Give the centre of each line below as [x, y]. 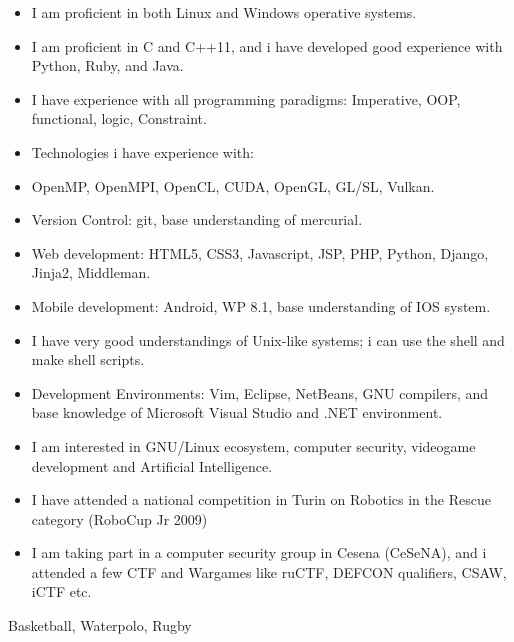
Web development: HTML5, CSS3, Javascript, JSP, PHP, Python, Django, [260, 252]
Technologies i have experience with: [142, 151]
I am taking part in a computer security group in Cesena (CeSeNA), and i [259, 552]
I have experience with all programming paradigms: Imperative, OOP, [246, 98]
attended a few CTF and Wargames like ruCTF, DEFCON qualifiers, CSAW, [269, 571]
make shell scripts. [88, 359]
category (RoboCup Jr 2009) [119, 518]
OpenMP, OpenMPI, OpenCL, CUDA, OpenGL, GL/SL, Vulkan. [233, 185]
